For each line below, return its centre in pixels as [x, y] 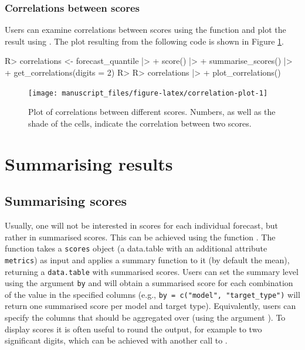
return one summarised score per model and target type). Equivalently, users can [150, 306]
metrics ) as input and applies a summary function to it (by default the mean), [147, 259]
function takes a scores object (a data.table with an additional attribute [136, 248]
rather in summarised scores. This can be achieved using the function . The [140, 237]
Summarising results [89, 163]
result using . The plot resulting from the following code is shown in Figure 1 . [144, 41]
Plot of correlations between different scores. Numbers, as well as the [152, 112]
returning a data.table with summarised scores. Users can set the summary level [152, 271]
